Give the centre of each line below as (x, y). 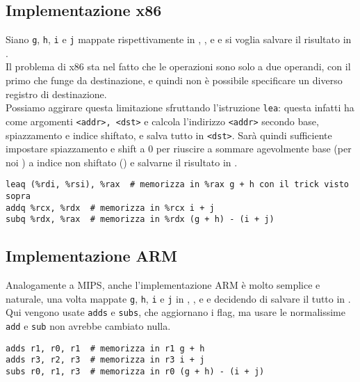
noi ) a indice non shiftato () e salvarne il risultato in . (122, 162)
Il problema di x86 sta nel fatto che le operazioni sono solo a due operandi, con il (178, 66)
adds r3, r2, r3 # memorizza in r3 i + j (105, 360)
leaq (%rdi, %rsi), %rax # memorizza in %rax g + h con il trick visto (177, 185)
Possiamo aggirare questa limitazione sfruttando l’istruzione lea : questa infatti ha (180, 108)
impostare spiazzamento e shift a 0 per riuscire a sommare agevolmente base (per (179, 149)
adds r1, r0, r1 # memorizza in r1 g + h (105, 348)
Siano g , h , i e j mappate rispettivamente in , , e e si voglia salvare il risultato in (179, 39)
